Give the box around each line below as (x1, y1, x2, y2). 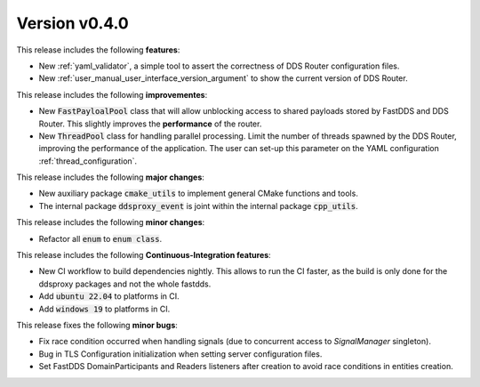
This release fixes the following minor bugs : (16, 319, 178, 330)
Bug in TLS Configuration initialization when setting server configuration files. (38, 348, 323, 359)
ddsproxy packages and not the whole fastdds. (38, 278, 212, 289)
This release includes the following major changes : (16, 172, 204, 182)
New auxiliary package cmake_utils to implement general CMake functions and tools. (38, 188, 359, 199)
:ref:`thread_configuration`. (38, 156, 138, 166)
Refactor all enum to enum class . (38, 233, 163, 244)
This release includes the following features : (16, 44, 180, 55)
